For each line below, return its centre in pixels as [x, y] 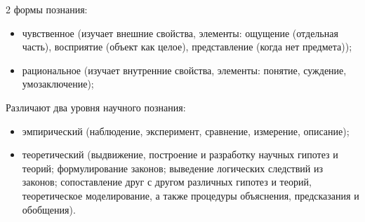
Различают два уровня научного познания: [96, 107]
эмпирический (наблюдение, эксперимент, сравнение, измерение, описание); [186, 131]
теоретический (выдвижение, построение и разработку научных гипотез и [180, 154]
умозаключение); [58, 84]
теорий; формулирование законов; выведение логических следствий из [172, 168]
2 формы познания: [47, 9]
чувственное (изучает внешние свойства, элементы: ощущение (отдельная [180, 33]
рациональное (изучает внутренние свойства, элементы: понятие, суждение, [184, 70]
